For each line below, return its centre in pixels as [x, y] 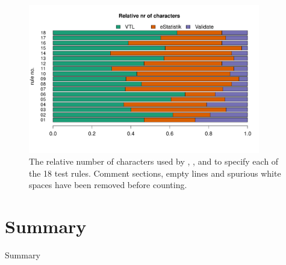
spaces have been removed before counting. [108, 185]
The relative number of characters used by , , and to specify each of [154, 161]
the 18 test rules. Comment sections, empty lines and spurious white [155, 173]
